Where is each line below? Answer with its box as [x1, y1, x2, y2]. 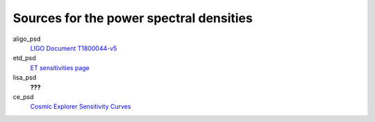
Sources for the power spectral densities [12, 10, 253, 26]
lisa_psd [12, 73, 37, 82]
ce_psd [12, 92, 34, 101]
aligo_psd [12, 35, 41, 43]
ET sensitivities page [30, 63, 90, 72]
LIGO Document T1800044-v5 [30, 44, 117, 52]
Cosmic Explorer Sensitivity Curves [30, 103, 131, 111]
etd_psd [12, 54, 36, 62]
